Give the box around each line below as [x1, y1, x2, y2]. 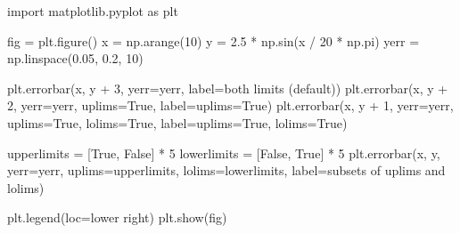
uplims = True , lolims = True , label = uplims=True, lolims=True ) [7, 113, 348, 132]
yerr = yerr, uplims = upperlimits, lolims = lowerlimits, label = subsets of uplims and [7, 161, 446, 180]
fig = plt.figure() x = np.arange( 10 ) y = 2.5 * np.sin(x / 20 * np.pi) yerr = [7, 31, 420, 50]
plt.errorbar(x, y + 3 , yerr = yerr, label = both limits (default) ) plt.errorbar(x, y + [7, 78, 448, 97]
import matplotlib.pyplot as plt [7, 2, 178, 20]
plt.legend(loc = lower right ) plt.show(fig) [7, 208, 227, 227]
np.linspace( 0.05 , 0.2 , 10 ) [7, 49, 144, 68]
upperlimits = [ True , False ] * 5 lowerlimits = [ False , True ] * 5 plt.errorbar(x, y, [7, 143, 440, 162]
